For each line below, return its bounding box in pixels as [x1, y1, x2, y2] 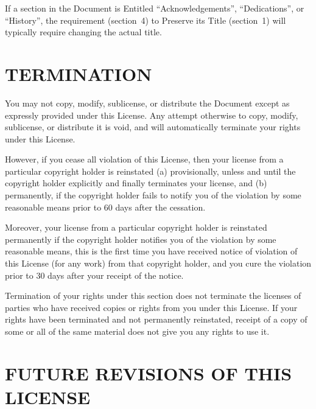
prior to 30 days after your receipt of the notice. [5, 268, 184, 281]
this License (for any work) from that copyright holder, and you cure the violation [5, 257, 312, 270]
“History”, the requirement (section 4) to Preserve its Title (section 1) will [5, 13, 286, 26]
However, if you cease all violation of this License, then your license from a [5, 153, 284, 166]
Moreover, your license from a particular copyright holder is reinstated [5, 221, 267, 234]
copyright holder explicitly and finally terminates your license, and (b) [5, 177, 267, 189]
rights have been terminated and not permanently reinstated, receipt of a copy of [5, 313, 307, 326]
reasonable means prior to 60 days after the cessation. [5, 200, 206, 213]
